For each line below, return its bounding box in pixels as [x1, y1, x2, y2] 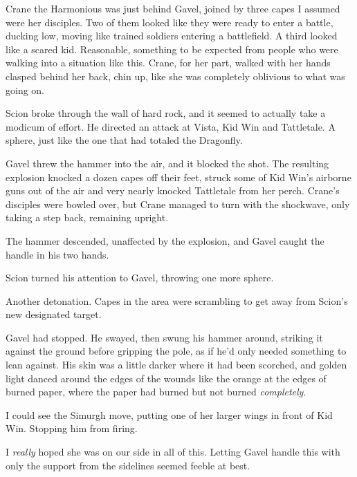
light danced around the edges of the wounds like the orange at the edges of [6, 371, 327, 385]
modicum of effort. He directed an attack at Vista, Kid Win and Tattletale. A [6, 119, 336, 133]
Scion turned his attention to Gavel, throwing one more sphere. [6, 270, 274, 285]
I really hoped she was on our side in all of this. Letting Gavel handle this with [6, 445, 340, 459]
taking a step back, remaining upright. [6, 210, 169, 225]
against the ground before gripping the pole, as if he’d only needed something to [6, 344, 347, 358]
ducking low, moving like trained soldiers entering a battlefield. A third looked [6, 28, 338, 43]
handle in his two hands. [6, 247, 109, 261]
